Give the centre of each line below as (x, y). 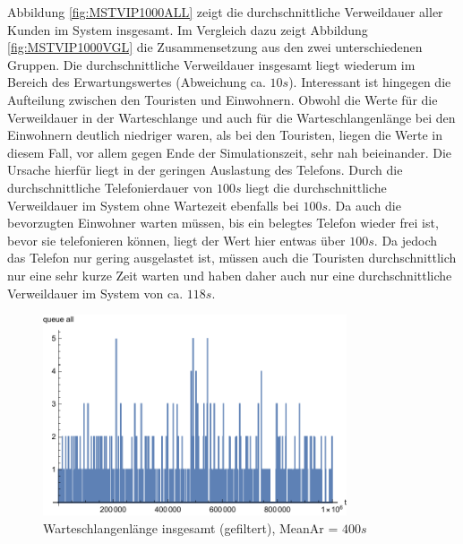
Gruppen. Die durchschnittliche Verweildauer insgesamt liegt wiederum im (211, 64)
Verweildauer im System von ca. (95, 293)
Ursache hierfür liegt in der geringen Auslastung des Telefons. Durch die (205, 170)
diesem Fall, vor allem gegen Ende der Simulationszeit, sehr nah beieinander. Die (230, 152)
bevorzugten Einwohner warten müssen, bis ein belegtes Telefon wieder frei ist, (223, 223)
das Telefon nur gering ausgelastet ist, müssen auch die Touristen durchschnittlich (232, 258)
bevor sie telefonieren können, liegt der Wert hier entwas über (176, 240)
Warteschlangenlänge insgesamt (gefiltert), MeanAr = (191, 528)
